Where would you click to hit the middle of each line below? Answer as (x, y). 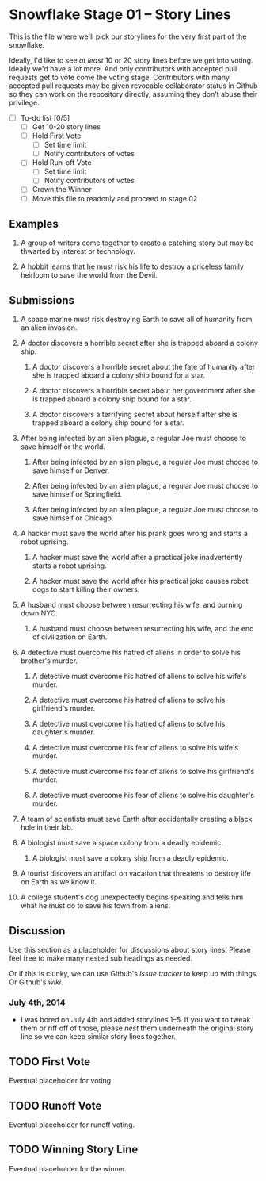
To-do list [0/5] (45, 117)
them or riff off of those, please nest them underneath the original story (137, 1028)
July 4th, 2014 (37, 1003)
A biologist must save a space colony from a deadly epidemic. (122, 843)
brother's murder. (49, 661)
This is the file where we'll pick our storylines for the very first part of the (128, 36)
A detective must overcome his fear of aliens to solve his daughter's (143, 796)
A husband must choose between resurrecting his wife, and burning (131, 605)
